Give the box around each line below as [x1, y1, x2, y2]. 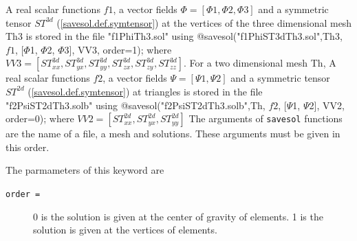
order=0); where [6, 111, 74, 126]
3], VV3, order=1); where [64, 42, 172, 56]
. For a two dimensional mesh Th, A [184, 56, 336, 70]
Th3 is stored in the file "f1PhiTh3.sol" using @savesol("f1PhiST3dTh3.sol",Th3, [6, 29, 343, 43]
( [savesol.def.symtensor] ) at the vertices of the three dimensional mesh [56, 15, 352, 30]
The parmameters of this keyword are [6, 163, 164, 177]
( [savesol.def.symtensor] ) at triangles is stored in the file [28, 84, 263, 98]
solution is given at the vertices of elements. [33, 222, 217, 237]
